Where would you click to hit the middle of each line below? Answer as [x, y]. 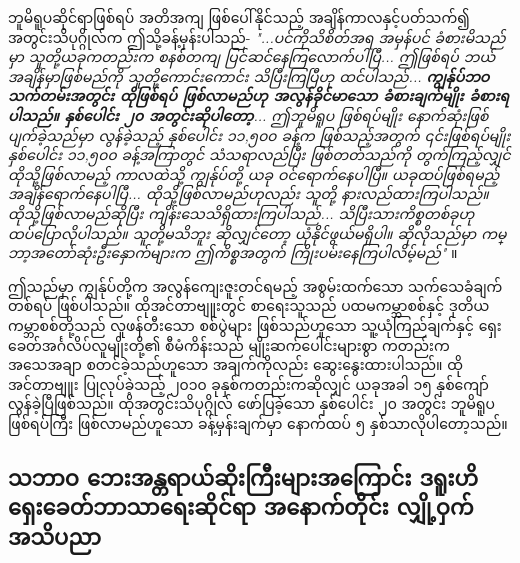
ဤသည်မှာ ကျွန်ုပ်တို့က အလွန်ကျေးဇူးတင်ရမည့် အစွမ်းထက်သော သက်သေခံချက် [255, 285]
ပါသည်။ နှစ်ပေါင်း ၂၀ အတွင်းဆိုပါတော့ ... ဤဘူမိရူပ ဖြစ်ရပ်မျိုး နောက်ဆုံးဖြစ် [248, 114]
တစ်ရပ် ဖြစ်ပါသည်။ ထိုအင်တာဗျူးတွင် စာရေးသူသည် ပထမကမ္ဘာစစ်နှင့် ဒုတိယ [249, 305]
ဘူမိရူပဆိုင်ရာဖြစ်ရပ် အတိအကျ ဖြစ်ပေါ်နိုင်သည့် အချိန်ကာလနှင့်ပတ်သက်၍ [239, 17]
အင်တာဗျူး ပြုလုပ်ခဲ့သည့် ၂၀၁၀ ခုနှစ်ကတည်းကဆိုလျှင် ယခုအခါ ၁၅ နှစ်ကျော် [248, 383]
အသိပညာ [55, 535]
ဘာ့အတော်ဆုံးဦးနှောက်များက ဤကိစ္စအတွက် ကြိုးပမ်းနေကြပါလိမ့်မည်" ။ [233, 252]
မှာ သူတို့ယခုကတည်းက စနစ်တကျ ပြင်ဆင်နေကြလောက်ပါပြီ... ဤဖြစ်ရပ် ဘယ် [252, 56]
